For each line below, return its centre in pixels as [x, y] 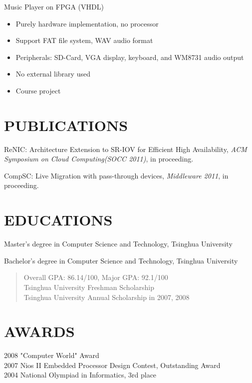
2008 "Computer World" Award [52, 355]
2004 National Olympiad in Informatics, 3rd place [80, 375]
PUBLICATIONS [66, 125]
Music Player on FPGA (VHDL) [54, 6]
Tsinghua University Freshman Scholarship [89, 287]
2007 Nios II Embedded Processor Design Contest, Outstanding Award [112, 365]
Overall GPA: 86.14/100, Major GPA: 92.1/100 [96, 277]
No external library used [53, 74]
